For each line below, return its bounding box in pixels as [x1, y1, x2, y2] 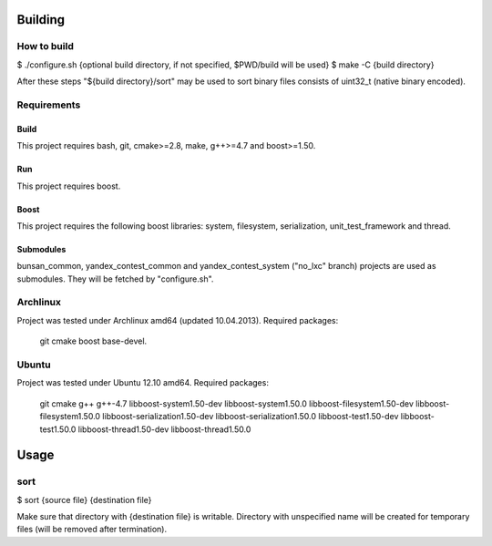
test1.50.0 [39, 424, 77, 435]
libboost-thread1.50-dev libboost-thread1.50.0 [77, 424, 251, 435]
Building [16, 12, 66, 27]
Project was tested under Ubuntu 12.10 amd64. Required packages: [16, 377, 269, 388]
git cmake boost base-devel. [39, 335, 148, 346]
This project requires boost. [16, 180, 121, 191]
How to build [16, 40, 75, 53]
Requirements [16, 98, 81, 111]
